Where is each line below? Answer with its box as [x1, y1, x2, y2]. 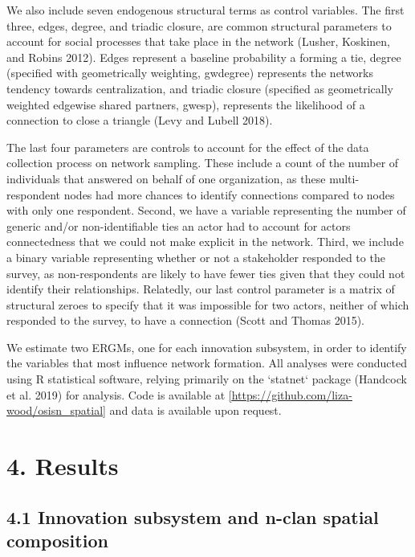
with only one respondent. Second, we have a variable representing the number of [6, 202, 406, 219]
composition [6, 528, 108, 552]
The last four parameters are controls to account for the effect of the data [6, 138, 369, 155]
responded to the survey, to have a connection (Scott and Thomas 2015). [6, 312, 364, 329]
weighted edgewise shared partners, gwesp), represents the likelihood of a [6, 96, 365, 113]
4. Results [6, 449, 119, 482]
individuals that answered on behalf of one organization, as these [6, 170, 326, 186]
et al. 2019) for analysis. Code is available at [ [6, 386, 232, 403]
